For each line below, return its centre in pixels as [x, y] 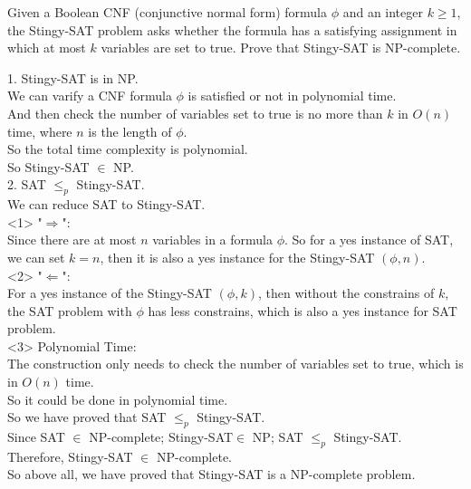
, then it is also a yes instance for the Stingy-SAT [237, 257]
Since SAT [36, 437]
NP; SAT [278, 437]
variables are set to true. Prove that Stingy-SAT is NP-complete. [281, 48]
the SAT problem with [70, 310]
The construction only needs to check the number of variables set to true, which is [235, 364]
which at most [47, 48]
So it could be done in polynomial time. [118, 399]
